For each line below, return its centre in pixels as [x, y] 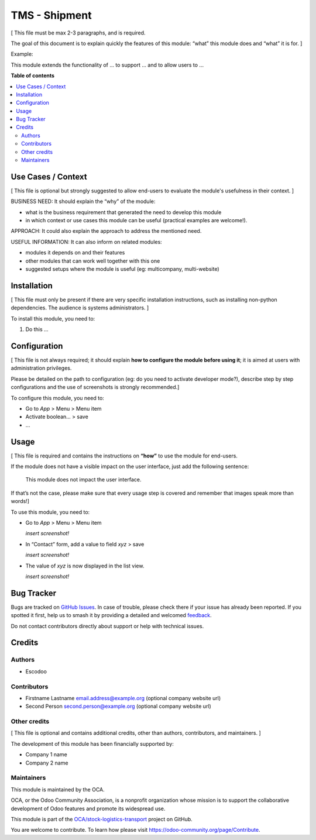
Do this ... [37, 329]
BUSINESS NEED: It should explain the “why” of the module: [83, 201]
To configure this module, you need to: [58, 398]
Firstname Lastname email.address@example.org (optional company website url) [123, 698]
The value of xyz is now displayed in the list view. [85, 566]
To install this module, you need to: [53, 318]
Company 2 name [47, 763]
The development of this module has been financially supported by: [92, 743]
